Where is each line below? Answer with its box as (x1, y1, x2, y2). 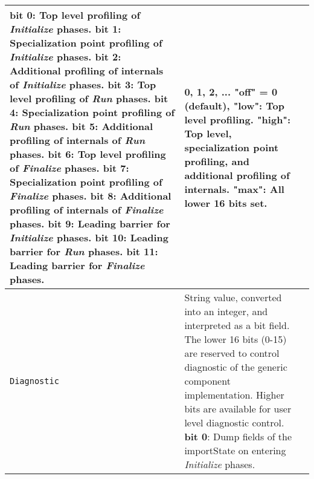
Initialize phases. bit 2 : (10, 50, 121, 64)
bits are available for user (184, 402, 292, 415)
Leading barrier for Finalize (10, 258, 145, 272)
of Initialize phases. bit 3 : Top (10, 77, 156, 91)
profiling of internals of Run (10, 133, 146, 147)
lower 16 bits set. (184, 195, 268, 210)
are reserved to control (184, 346, 280, 360)
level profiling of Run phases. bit (10, 91, 168, 105)
